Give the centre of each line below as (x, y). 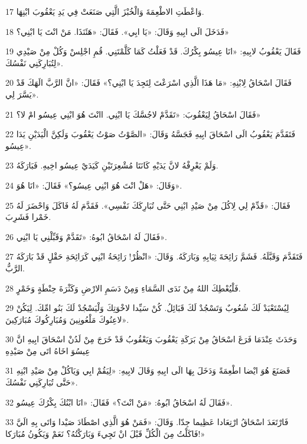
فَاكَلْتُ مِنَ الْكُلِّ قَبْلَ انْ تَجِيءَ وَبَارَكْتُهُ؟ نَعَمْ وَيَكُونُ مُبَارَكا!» (105, 433)
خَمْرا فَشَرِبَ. (28, 217)
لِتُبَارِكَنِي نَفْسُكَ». (34, 62)
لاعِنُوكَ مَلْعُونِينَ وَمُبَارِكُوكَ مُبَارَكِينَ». (67, 319)
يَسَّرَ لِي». (22, 94)
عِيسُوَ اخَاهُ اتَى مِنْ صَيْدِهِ (48, 350)
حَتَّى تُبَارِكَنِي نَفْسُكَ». (42, 382)
